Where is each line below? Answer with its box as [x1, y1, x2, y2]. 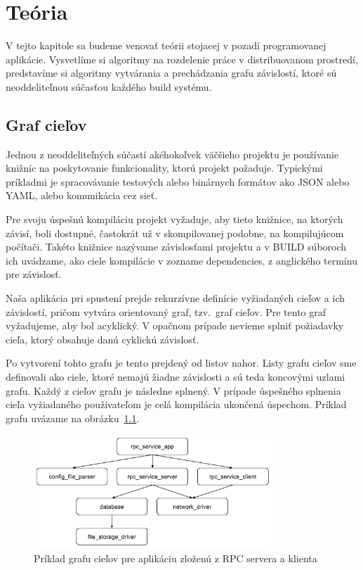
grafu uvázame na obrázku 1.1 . [6, 410, 140, 425]
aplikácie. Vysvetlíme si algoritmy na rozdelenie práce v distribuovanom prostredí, [6, 51, 358, 66]
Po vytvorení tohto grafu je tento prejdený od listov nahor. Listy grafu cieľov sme [6, 355, 357, 370]
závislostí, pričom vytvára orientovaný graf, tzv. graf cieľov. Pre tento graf [6, 304, 326, 319]
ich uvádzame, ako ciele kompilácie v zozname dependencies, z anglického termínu [6, 253, 357, 267]
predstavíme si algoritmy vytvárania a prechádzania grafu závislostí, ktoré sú [6, 65, 337, 80]
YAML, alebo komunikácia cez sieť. [6, 188, 158, 203]
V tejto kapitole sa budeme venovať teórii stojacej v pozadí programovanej [6, 38, 326, 53]
